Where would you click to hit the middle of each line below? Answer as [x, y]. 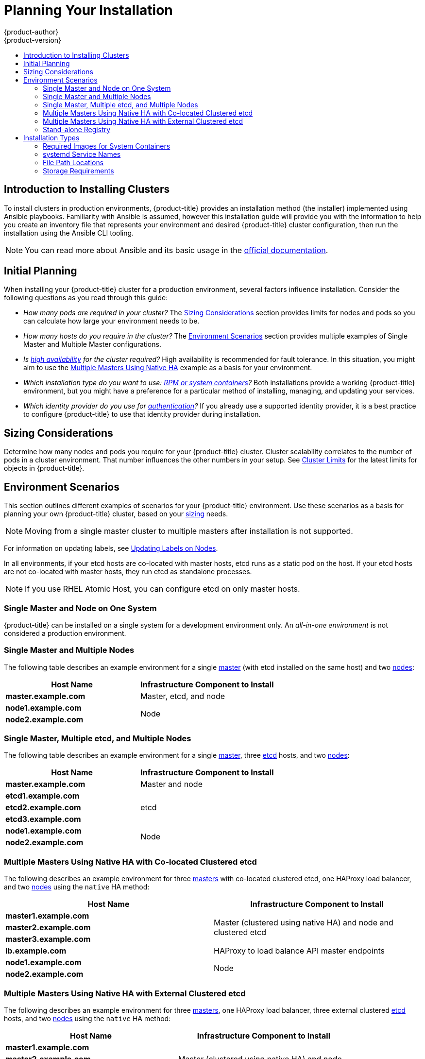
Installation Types [51, 137]
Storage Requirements [78, 171]
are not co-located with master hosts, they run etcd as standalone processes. [128, 572]
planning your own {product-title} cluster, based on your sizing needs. [116, 514]
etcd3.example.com [43, 819]
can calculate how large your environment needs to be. [111, 321]
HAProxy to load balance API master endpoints [299, 951]
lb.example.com [36, 951]
